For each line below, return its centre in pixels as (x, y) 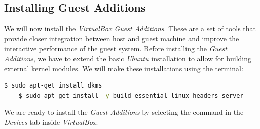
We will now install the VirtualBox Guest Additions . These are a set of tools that (130, 29)
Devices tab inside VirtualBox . (51, 122)
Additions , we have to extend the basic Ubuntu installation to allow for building (128, 58)
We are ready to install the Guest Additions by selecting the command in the (124, 112)
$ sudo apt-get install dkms (53, 86)
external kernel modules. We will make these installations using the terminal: (124, 68)
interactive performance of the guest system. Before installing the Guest (116, 48)
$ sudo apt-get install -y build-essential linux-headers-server (131, 95)
